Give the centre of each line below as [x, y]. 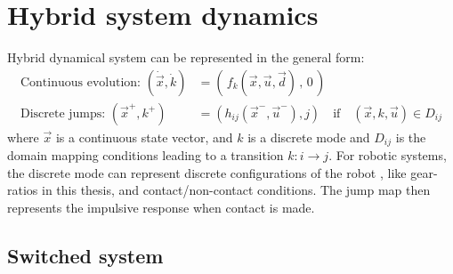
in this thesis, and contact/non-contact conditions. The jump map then [236, 190]
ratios [23, 190]
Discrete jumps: [63, 113]
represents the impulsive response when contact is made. [161, 208]
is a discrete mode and [309, 137]
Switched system [85, 255]
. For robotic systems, [388, 155]
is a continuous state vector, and [144, 137]
